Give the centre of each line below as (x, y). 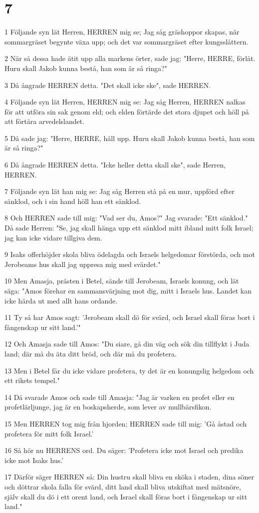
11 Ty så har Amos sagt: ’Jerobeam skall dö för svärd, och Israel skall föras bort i (130, 317)
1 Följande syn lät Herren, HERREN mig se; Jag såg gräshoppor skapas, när (122, 32)
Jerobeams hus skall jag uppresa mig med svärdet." (83, 264)
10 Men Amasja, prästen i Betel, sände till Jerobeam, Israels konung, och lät (122, 281)
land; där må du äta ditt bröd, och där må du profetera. (91, 353)
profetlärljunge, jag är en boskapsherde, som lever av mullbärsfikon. (108, 407)
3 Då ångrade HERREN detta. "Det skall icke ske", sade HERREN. (108, 85)
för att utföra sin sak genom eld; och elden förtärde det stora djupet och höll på (127, 111)
